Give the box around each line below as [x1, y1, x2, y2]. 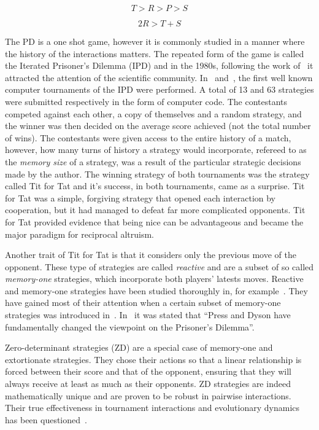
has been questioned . [5, 413, 87, 426]
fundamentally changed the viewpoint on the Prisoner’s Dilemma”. [5, 320, 255, 333]
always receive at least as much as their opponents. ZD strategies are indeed [5, 377, 291, 390]
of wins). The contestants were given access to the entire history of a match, [5, 131, 291, 144]
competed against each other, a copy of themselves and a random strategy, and [5, 107, 302, 120]
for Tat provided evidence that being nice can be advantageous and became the [5, 215, 304, 228]
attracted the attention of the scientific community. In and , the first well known [5, 71, 313, 84]
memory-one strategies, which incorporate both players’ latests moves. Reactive [5, 272, 304, 285]
